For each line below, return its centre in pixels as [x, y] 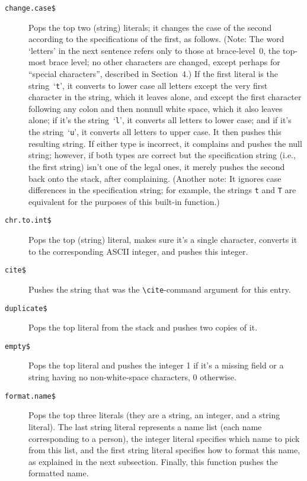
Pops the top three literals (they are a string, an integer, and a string [154, 415]
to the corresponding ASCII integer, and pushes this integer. [138, 251]
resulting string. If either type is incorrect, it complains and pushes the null [165, 143]
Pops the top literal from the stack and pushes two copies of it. [143, 327]
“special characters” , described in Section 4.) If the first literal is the [153, 74]
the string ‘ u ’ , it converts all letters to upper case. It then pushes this [155, 132]
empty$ [17, 346]
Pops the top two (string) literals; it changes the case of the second [150, 27]
